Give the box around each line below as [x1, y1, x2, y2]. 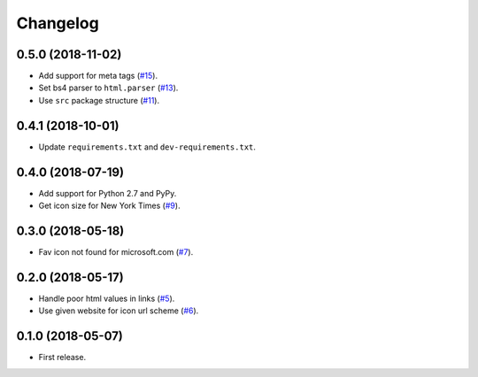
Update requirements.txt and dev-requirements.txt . [38, 142, 257, 152]
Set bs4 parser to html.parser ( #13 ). [38, 82, 179, 93]
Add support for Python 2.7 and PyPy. [38, 188, 177, 198]
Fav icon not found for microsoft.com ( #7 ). [38, 246, 194, 257]
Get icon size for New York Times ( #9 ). [38, 200, 181, 212]
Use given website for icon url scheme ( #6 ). [38, 305, 199, 316]
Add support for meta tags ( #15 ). [38, 71, 158, 81]
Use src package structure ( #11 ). [38, 95, 159, 105]
